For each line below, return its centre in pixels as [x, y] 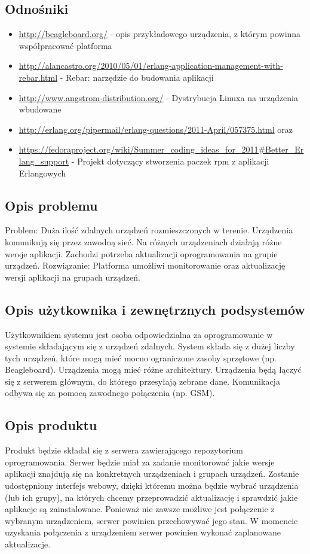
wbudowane [40, 109]
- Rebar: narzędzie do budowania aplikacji [137, 77]
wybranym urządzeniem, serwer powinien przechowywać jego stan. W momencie [151, 520]
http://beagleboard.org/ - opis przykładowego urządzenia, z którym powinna [160, 34]
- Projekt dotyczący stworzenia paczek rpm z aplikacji [170, 161]
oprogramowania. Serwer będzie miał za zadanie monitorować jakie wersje [140, 462]
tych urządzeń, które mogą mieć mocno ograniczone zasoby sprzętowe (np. [141, 357]
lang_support [44, 161]
